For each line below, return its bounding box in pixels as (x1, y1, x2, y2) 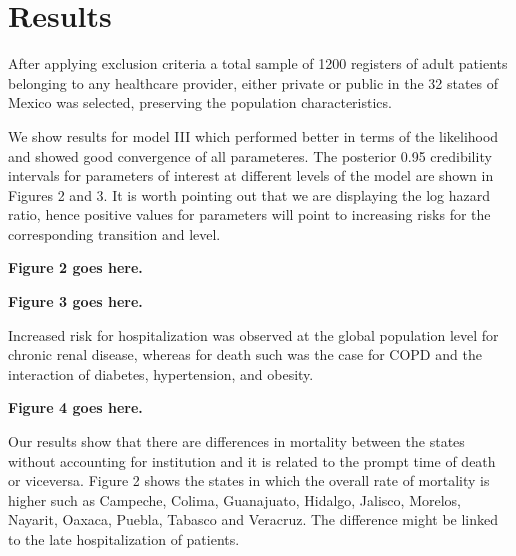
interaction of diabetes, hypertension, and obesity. (8, 363, 314, 384)
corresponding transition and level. (8, 223, 221, 244)
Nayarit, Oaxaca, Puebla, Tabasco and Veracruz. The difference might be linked (8, 509, 499, 530)
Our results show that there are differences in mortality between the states (8, 431, 465, 452)
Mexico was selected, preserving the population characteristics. (8, 92, 392, 113)
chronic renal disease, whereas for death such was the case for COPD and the (8, 344, 482, 365)
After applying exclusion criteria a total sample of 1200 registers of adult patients (8, 53, 508, 74)
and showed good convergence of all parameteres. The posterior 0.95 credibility (8, 145, 492, 166)
